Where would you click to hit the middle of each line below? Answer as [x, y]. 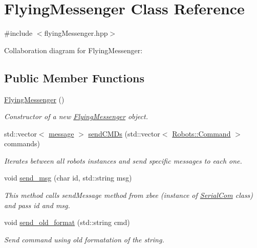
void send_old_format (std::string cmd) [67, 222]
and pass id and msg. [37, 205]
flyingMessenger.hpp [76, 33]
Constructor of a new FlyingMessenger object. [76, 116]
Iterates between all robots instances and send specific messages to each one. [123, 160]
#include [18, 33]
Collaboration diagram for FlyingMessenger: [73, 50]
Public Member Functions [74, 77]
